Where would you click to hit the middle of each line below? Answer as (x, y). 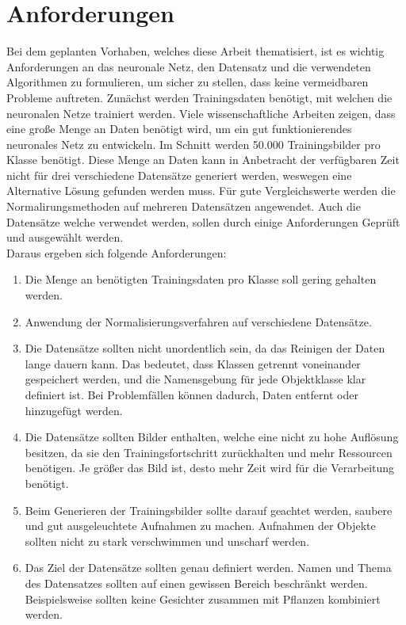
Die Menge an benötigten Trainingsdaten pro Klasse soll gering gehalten (201, 279)
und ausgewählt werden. (65, 237)
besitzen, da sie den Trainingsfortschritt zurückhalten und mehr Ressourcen (209, 452)
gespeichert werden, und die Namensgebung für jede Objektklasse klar (195, 379)
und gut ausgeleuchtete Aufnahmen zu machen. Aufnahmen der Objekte (200, 526)
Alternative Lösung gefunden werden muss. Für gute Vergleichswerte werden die (201, 191)
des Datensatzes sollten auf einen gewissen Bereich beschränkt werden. (196, 583)
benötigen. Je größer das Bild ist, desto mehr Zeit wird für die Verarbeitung (210, 468)
